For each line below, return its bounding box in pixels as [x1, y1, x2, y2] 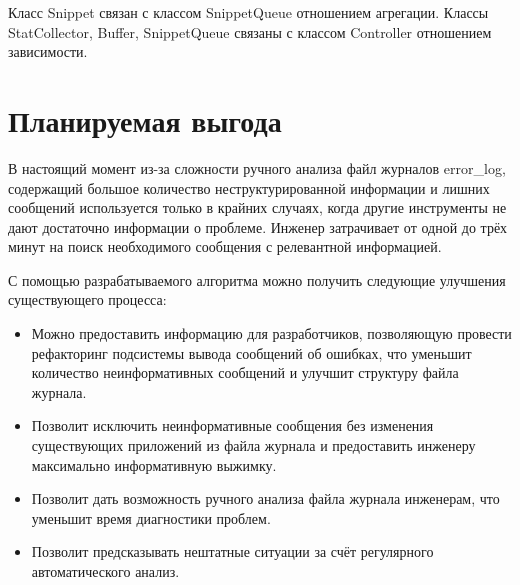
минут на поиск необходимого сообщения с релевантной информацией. [8, 236, 442, 257]
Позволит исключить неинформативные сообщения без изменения [31, 415, 434, 436]
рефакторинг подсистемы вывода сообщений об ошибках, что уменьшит [31, 342, 472, 363]
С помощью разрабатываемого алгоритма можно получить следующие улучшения [8, 269, 506, 290]
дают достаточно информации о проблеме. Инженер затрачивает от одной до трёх [8, 216, 508, 237]
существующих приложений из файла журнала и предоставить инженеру [31, 435, 476, 456]
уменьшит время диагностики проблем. [31, 507, 271, 528]
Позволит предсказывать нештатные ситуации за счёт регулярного [31, 541, 434, 562]
